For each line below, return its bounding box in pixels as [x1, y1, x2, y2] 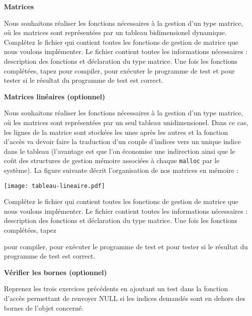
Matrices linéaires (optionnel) [4, 91, 106, 101]
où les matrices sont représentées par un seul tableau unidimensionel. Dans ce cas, [4, 117, 249, 127]
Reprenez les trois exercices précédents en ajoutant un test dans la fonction [4, 283, 228, 294]
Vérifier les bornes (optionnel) [4, 267, 107, 277]
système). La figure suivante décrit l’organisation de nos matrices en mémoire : [4, 165, 238, 175]
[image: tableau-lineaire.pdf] [4, 182, 105, 189]
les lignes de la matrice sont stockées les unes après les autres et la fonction [4, 127, 228, 137]
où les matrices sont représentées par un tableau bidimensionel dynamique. [4, 27, 227, 37]
